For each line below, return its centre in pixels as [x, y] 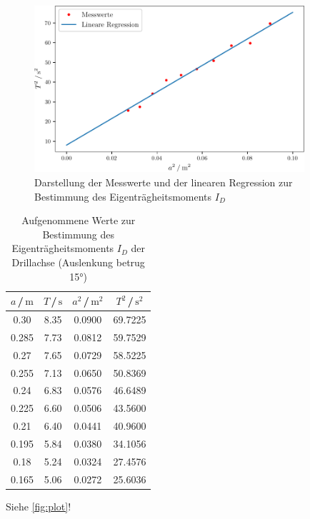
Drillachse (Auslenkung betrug [78, 262]
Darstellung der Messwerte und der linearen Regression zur [164, 182]
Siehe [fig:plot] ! [39, 506]
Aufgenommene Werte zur [79, 220]
